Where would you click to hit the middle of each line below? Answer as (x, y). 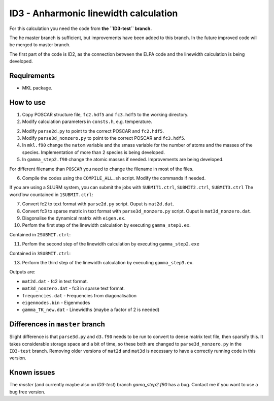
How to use (27, 102)
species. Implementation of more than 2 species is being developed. (93, 152)
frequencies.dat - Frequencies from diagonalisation (79, 295)
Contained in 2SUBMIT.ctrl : (40, 234)
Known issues (32, 373)
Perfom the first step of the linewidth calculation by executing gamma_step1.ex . (106, 225)
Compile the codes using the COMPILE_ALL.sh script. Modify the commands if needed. (114, 178)
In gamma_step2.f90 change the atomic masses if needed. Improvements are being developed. (123, 160)
